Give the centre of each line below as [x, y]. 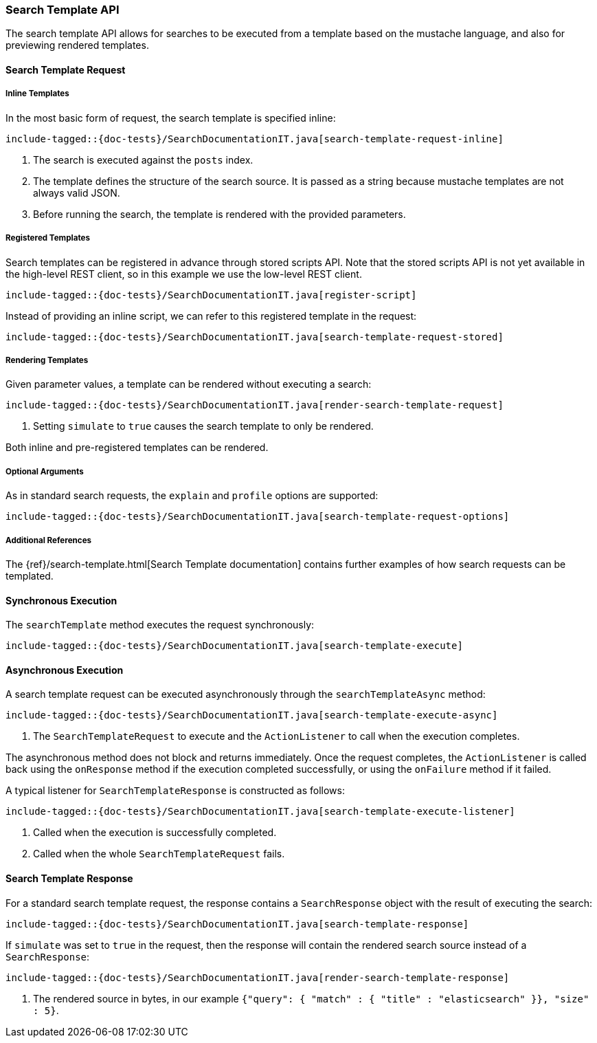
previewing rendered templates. [77, 45]
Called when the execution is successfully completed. [155, 833]
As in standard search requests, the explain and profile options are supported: [192, 496]
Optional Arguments [45, 471]
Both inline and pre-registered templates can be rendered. [137, 448]
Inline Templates [37, 94]
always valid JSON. [77, 193]
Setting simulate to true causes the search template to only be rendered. [203, 426]
